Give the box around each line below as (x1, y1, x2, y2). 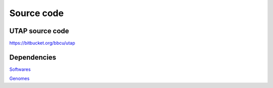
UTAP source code (9, 27, 69, 35)
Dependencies (9, 53, 57, 61)
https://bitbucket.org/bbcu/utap (9, 40, 75, 46)
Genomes (9, 75, 30, 81)
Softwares (9, 66, 31, 72)
